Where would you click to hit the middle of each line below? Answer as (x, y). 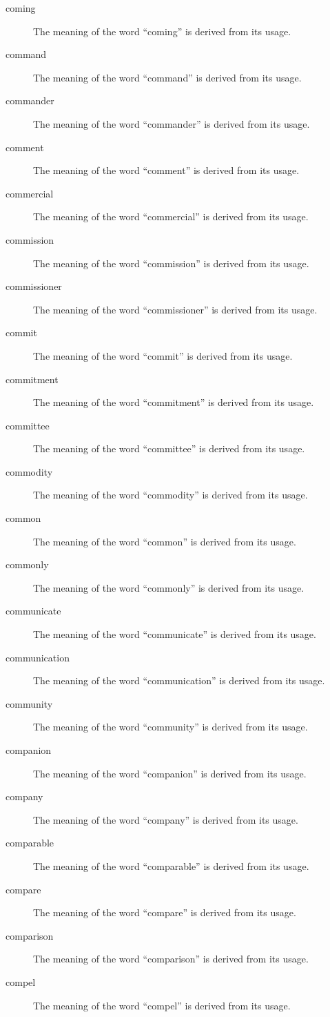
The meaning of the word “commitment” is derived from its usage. (174, 402)
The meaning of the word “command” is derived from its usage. (167, 77)
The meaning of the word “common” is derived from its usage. (165, 541)
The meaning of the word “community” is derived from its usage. (171, 727)
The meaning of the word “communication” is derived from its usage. (179, 680)
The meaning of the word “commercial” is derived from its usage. (171, 216)
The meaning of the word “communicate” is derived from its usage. (175, 634)
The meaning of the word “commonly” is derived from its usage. (169, 587)
